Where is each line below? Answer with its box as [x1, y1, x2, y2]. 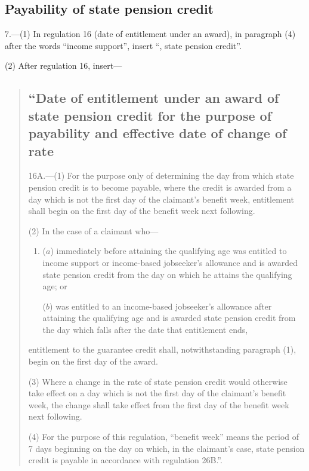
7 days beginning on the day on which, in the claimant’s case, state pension [28, 442, 305, 454]
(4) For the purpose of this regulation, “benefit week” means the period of [28, 430, 299, 443]
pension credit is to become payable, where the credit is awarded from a [28, 181, 292, 193]
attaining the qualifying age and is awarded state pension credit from [42, 311, 296, 324]
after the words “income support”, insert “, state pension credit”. [5, 39, 242, 51]
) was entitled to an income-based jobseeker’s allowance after [50, 299, 272, 312]
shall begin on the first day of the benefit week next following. [28, 204, 255, 217]
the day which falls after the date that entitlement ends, [42, 323, 248, 335]
